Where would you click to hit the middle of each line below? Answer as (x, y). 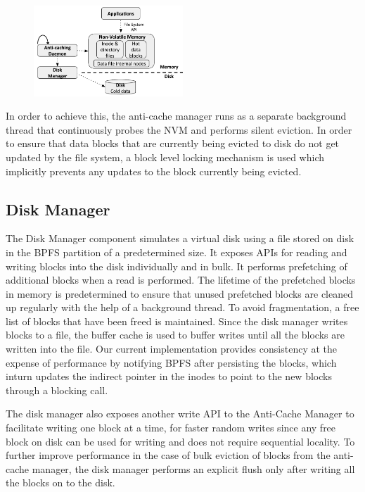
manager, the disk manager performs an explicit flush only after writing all (193, 468)
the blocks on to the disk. (60, 482)
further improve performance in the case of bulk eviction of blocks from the (168, 455)
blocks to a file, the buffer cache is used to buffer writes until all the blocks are (175, 335)
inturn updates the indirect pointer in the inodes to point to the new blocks (169, 376)
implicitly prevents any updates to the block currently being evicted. (154, 171)
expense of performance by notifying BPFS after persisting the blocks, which (171, 362)
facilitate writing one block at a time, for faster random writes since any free (171, 428)
